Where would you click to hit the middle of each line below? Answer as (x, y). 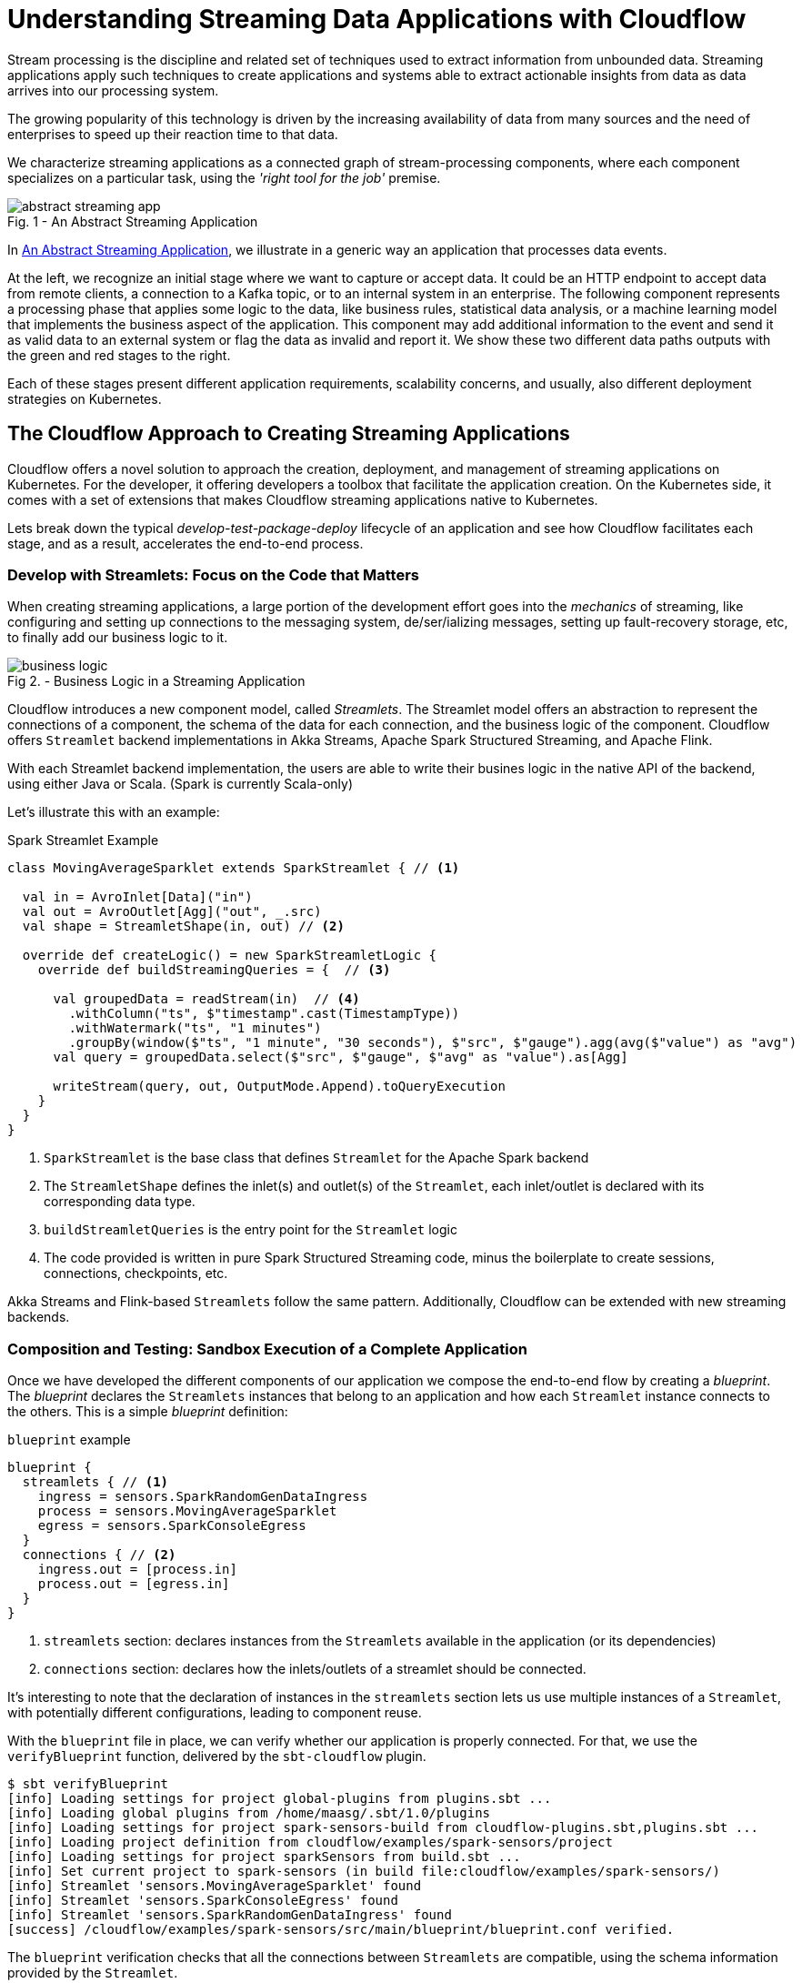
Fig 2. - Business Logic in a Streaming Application (156, 681)
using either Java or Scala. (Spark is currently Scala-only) (180, 784)
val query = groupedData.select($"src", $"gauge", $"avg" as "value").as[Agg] (341, 1057)
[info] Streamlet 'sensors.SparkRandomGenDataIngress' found (230, 1915)
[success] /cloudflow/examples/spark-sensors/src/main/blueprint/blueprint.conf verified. (341, 1930)
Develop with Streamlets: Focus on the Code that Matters (213, 574)
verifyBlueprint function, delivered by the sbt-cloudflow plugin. (217, 1757)
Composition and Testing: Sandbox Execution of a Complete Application (267, 1349)
